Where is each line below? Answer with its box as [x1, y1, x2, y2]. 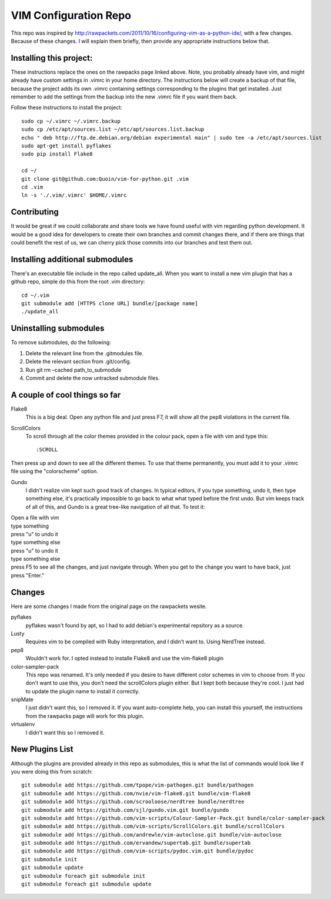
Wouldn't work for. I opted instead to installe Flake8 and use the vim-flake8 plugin [25, 655, 224, 662]
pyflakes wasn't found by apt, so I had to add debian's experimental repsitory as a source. [25, 622, 244, 629]
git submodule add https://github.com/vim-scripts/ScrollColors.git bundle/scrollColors [21, 823, 285, 830]
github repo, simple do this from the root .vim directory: [11, 278, 145, 285]
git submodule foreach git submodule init [21, 872, 146, 879]
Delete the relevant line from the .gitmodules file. [25, 349, 144, 356]
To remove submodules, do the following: [11, 339, 111, 346]
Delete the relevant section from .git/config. [25, 358, 132, 365]
